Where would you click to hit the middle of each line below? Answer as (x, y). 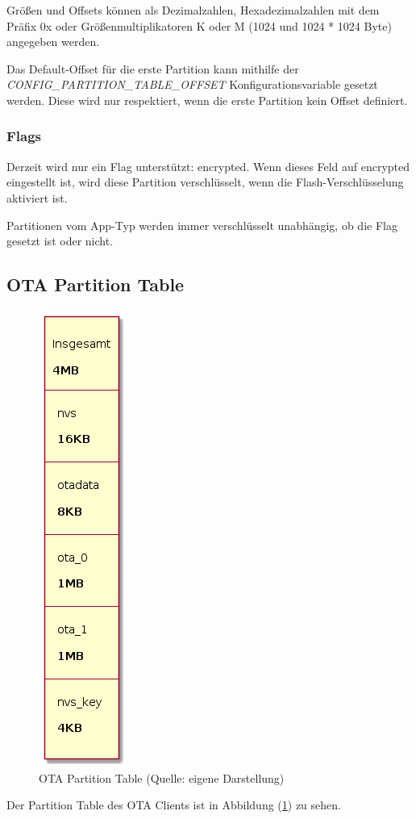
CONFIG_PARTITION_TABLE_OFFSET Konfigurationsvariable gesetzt (192, 84)
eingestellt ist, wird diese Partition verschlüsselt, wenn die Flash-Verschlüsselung (205, 182)
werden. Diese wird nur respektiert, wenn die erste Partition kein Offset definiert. (207, 100)
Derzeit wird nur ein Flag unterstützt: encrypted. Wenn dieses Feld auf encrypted (208, 166)
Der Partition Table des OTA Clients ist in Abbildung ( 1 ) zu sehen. (174, 805)
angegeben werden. (53, 42)
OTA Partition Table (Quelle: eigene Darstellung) (162, 777)
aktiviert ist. (37, 197)
